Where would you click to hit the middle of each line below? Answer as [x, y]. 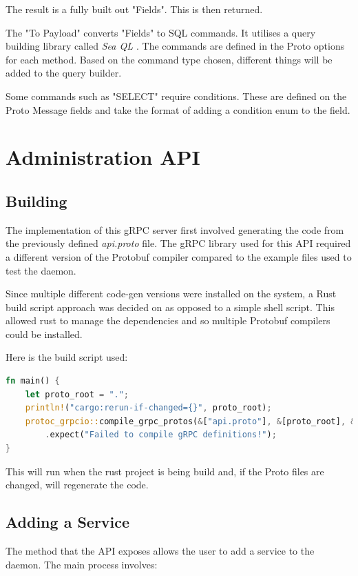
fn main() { [33, 381]
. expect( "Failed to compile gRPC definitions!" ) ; [161, 435]
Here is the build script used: [67, 357]
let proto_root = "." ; [77, 394]
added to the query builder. [64, 73]
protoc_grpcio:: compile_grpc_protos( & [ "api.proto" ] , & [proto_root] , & [190, 421]
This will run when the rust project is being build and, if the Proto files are [165, 471]
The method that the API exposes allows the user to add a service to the [160, 551]
